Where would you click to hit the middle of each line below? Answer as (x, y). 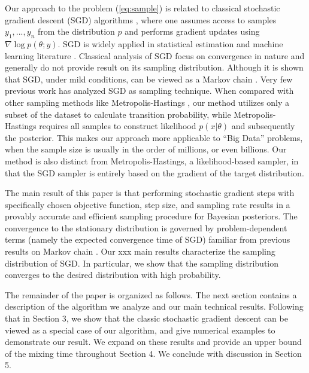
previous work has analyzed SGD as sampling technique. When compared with (149, 91)
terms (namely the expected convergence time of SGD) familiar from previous (148, 239)
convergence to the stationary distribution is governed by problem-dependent (146, 227)
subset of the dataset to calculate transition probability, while (118, 114)
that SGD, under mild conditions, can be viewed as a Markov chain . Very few (149, 79)
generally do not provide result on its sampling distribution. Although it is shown (154, 67)
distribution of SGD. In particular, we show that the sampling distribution (142, 263)
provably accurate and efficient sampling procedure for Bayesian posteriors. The (151, 216)
